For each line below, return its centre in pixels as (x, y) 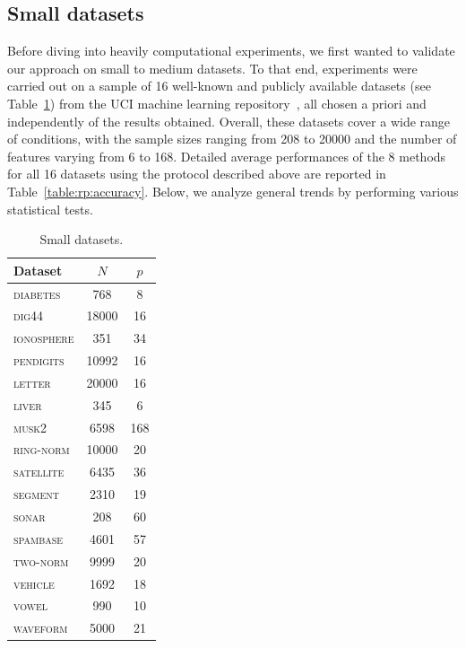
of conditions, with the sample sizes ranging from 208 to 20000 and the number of (232, 139)
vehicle (34, 583)
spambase (39, 538)
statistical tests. (50, 209)
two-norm (41, 560)
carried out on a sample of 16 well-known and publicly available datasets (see (219, 86)
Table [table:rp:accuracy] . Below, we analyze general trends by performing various (233, 191)
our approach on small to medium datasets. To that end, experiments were (212, 68)
